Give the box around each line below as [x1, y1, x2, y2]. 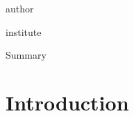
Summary [6, 48, 47, 62]
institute [6, 24, 42, 39]
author [6, 1, 34, 15]
